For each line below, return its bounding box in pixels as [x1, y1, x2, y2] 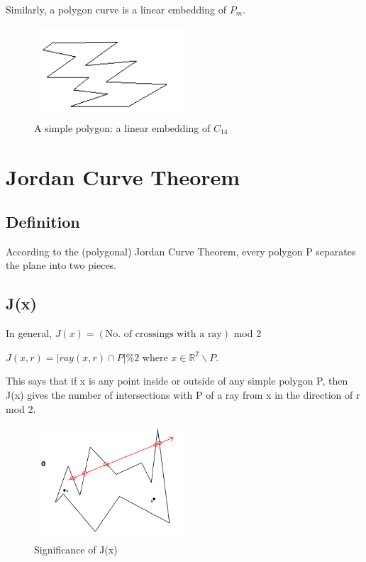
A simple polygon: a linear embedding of [34, 120, 211, 135]
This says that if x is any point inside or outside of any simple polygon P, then [6, 373, 348, 388]
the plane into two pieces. [6, 258, 117, 272]
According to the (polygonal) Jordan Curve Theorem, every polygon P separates [6, 243, 356, 258]
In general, [6, 326, 52, 341]
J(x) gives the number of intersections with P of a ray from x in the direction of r [6, 387, 360, 402]
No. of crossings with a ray [105, 329, 222, 340]
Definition [6, 211, 80, 233]
